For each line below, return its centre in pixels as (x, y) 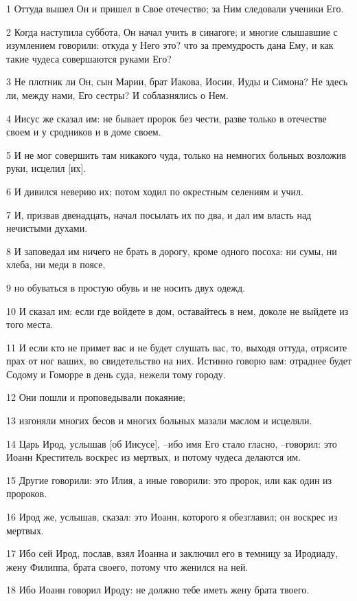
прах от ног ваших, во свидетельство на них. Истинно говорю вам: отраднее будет (179, 361)
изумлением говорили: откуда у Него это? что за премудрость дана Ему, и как (170, 45)
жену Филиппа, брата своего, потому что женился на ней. (127, 566)
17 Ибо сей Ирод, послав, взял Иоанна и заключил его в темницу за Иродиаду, (172, 553)
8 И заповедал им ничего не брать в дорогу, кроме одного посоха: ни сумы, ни (172, 251)
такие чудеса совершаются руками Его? (89, 58)
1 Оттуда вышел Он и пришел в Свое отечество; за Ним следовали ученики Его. (175, 8)
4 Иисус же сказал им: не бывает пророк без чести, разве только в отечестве (166, 118)
